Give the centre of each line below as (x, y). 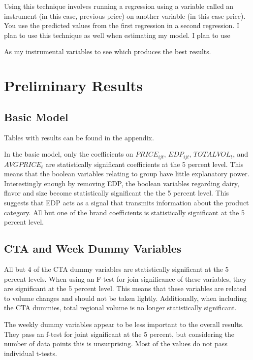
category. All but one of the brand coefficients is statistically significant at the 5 (124, 212)
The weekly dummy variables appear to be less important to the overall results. (124, 324)
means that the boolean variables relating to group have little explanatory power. (127, 174)
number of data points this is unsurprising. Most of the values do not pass (116, 344)
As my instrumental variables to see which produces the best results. (108, 51)
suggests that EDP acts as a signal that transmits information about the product (126, 202)
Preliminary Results (73, 85)
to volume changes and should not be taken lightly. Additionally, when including (125, 298)
